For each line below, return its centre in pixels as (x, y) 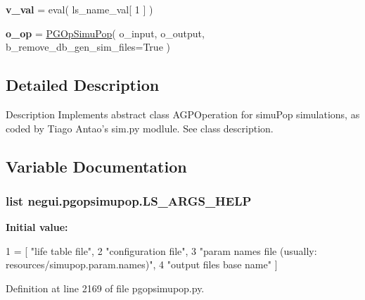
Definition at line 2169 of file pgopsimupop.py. (105, 288)
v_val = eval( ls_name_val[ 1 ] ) (79, 9)
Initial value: (37, 227)
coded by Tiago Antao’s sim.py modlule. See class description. (140, 128)
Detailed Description (83, 85)
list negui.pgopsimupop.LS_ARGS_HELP (129, 200)
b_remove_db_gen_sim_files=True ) (88, 47)
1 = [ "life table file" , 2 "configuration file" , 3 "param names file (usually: (161, 250)
